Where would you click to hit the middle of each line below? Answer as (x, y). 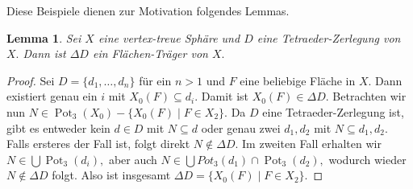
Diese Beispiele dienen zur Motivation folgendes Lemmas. (148, 10)
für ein (155, 80)
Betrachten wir (369, 96)
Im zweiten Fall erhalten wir (312, 144)
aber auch (133, 159)
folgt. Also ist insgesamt (111, 175)
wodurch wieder (367, 159)
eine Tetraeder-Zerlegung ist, (333, 111)
